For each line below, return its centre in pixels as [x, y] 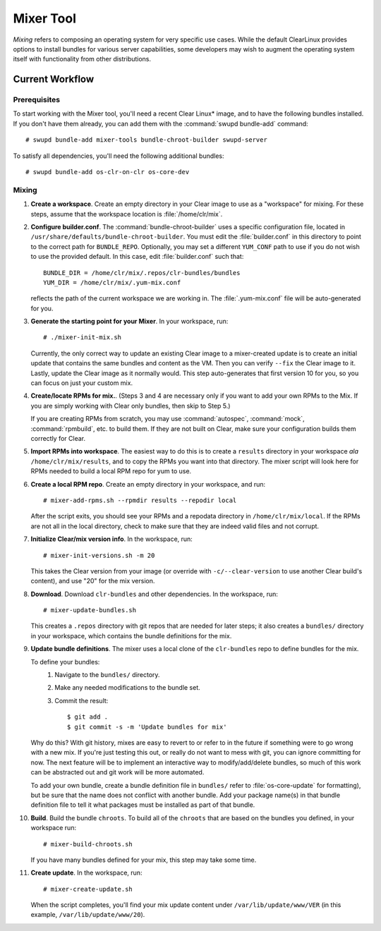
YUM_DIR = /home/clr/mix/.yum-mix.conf [112, 282]
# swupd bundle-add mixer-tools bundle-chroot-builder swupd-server [146, 140]
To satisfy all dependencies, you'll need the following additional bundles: [119, 156]
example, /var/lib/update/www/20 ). [88, 915]
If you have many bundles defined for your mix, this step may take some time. [144, 860]
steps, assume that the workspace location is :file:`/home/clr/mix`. [127, 214]
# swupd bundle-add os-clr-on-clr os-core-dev [108, 172]
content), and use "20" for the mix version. [93, 581]
